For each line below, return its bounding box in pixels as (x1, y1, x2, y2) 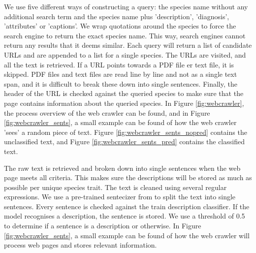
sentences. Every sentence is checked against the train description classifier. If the (4, 201, 250, 211)
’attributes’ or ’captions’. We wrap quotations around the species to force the (4, 21, 236, 31)
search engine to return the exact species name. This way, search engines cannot (4, 30, 246, 40)
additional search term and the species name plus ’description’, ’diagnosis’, (4, 11, 229, 21)
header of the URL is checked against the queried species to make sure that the (4, 88, 244, 98)
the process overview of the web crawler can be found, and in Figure (4, 107, 210, 118)
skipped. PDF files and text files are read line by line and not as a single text (4, 69, 237, 79)
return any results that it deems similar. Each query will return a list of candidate (4, 40, 252, 50)
